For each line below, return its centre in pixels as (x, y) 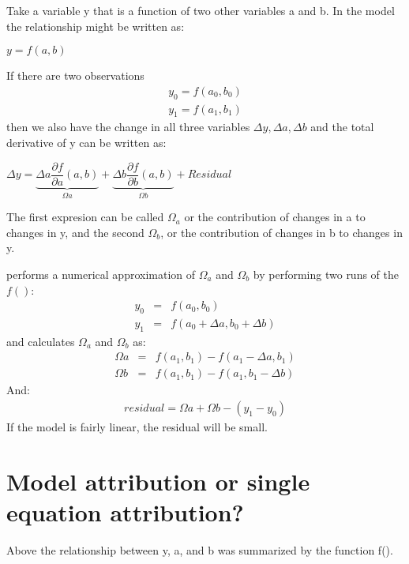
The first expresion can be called (85, 217)
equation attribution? (125, 512)
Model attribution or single (158, 481)
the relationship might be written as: (96, 26)
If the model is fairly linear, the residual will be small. (137, 427)
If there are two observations (75, 75)
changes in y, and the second (75, 232)
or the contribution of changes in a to (275, 217)
